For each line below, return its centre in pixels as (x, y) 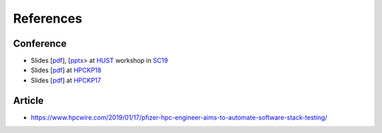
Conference (40, 44)
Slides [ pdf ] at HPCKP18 (66, 70)
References (48, 18)
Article (28, 100)
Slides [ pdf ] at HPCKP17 (66, 80)
